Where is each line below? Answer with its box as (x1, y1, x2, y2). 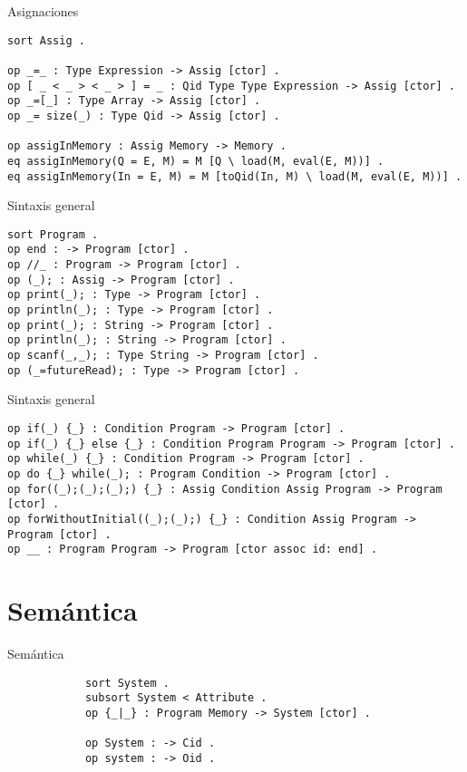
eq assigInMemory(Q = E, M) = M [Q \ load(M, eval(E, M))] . (7, 154, 384, 168)
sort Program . (7, 227, 99, 241)
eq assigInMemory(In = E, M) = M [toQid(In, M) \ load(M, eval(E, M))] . (7, 169, 462, 183)
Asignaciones (7, 2, 79, 20)
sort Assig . (7, 34, 85, 47)
